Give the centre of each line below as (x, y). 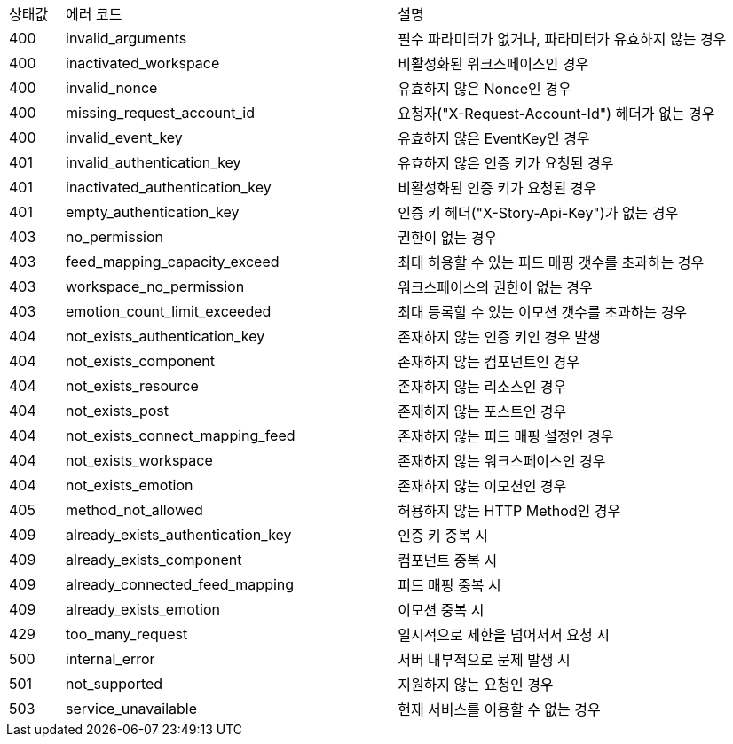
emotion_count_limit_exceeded (169, 311)
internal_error (110, 659)
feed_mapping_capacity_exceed (173, 262)
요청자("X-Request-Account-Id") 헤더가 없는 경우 (556, 114)
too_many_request (127, 634)
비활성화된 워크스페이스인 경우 (493, 64)
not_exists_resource (132, 386)
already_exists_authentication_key (179, 535)
